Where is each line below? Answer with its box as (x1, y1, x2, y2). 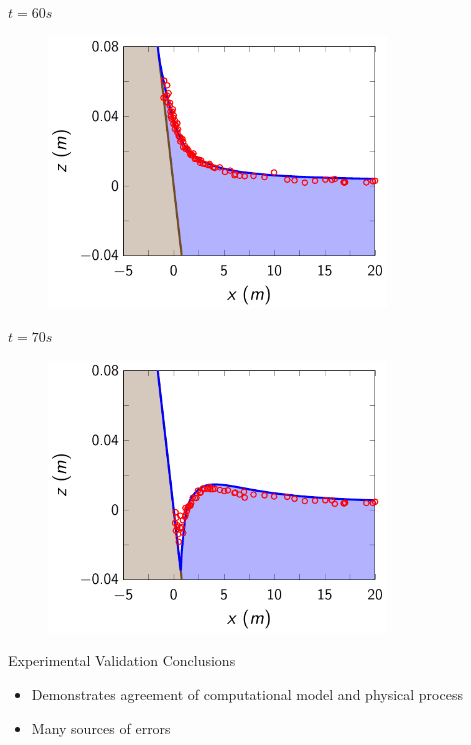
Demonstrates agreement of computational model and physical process (31, 683, 463, 704)
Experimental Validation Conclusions (8, 650, 236, 671)
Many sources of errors (31, 717, 171, 738)
